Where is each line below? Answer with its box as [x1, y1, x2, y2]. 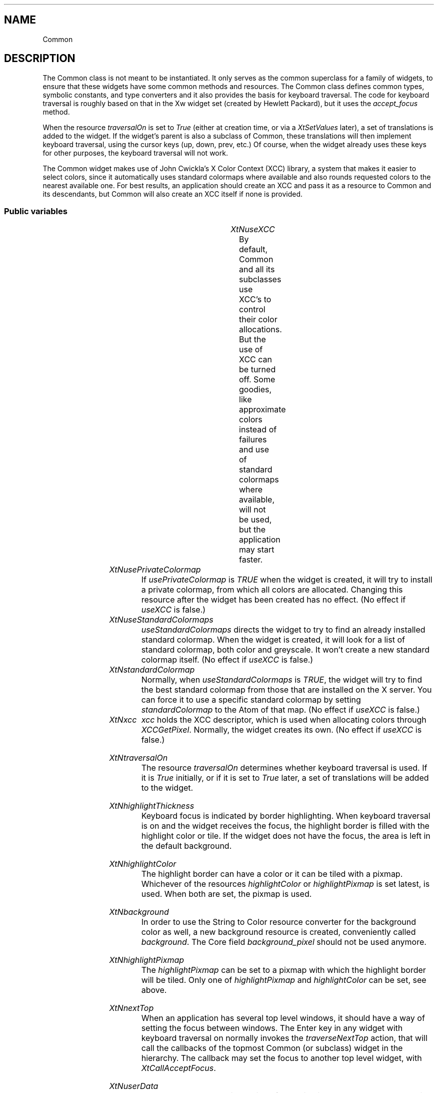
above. [141, 985, 167, 995]
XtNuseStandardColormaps [109, 615, 213, 625]
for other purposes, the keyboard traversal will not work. [42, 148, 228, 157]
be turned [239, 364, 276, 375]
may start [239, 544, 274, 555]
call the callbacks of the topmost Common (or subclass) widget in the [141, 1043, 403, 1053]
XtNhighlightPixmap [109, 955, 184, 965]
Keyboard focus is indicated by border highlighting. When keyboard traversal [141, 811, 430, 821]
